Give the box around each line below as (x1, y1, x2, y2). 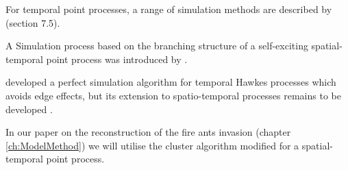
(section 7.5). (5, 15, 60, 29)
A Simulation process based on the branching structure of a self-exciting (5, 38, 308, 53)
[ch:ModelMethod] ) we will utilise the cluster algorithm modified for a (5, 138, 299, 152)
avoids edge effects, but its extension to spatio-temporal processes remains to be (5, 88, 341, 102)
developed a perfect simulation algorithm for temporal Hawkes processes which (5, 75, 336, 89)
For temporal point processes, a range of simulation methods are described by (5, 2, 332, 16)
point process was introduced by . (46, 51, 188, 66)
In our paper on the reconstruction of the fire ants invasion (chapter (5, 125, 291, 139)
